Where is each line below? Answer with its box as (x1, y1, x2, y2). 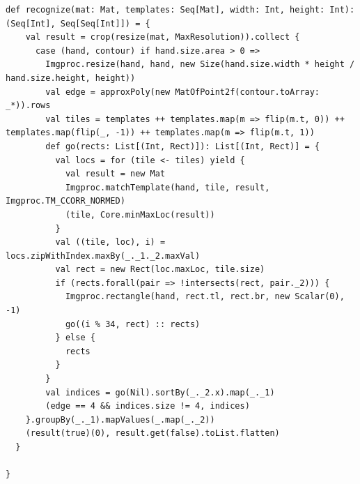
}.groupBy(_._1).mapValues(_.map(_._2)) (25, 414, 215, 425)
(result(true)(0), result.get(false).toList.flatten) (25, 428, 280, 439)
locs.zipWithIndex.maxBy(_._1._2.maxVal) (6, 250, 201, 261)
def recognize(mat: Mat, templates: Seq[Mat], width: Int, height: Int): (6, 5, 355, 15)
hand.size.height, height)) (6, 73, 136, 83)
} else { (55, 333, 95, 343)
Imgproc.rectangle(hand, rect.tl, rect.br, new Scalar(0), (65, 292, 345, 302)
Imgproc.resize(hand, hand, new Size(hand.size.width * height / (45, 59, 355, 70)
